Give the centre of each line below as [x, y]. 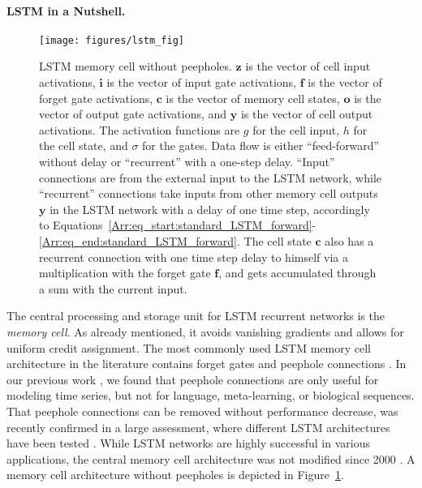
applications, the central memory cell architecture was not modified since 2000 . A [211, 458]
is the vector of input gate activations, [202, 82]
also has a [349, 240]
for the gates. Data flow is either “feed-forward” [261, 146]
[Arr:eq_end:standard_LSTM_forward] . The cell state [175, 240]
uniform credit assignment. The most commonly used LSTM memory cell [189, 347]
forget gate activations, [96, 98]
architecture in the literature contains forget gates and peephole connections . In [207, 364]
